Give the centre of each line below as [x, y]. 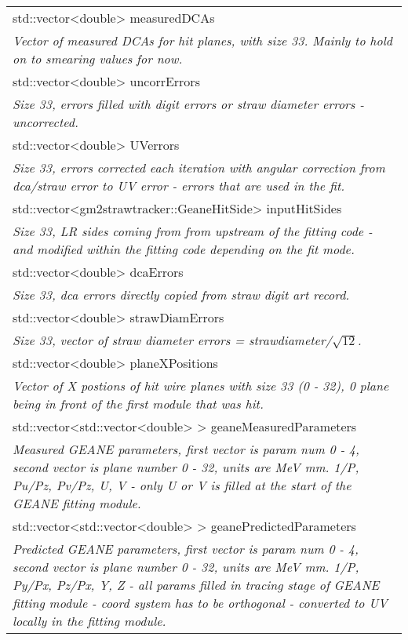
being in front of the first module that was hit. [138, 404]
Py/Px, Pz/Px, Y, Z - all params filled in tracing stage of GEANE [196, 585]
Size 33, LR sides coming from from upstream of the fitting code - [193, 231]
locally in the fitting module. [89, 621]
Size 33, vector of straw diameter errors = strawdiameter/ [172, 340]
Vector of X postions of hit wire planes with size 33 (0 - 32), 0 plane [201, 385]
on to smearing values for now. [98, 58]
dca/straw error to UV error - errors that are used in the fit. [179, 185]
